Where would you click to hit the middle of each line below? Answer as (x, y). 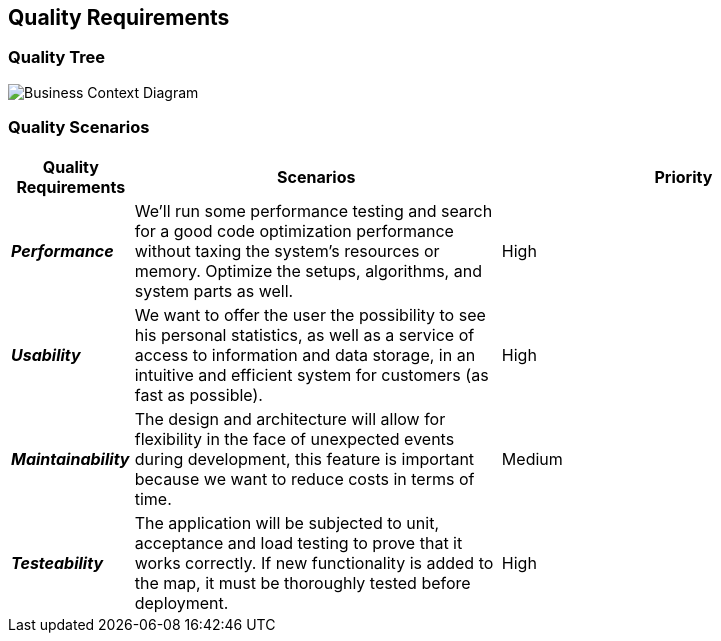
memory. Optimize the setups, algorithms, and (308, 270)
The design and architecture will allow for (290, 418)
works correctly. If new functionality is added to (314, 562)
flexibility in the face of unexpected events (294, 438)
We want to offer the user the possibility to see (310, 314)
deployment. (181, 602)
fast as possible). (198, 394)
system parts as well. (214, 290)
